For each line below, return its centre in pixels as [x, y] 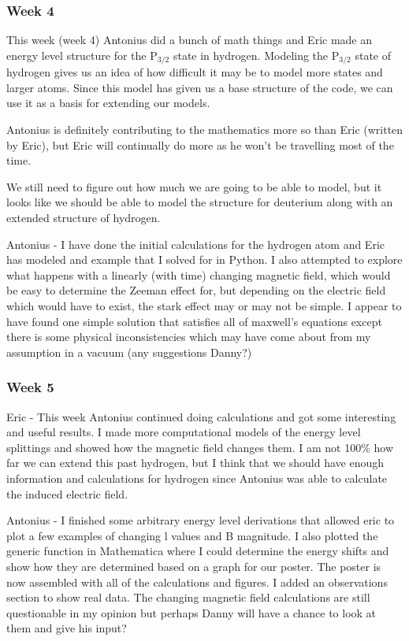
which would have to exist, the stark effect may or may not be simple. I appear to [204, 305]
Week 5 [30, 387]
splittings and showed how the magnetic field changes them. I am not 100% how [200, 447]
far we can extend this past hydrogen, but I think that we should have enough [195, 463]
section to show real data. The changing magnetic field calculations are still [188, 597]
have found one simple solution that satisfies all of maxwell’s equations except [194, 321]
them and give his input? [67, 628]
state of [373, 55]
